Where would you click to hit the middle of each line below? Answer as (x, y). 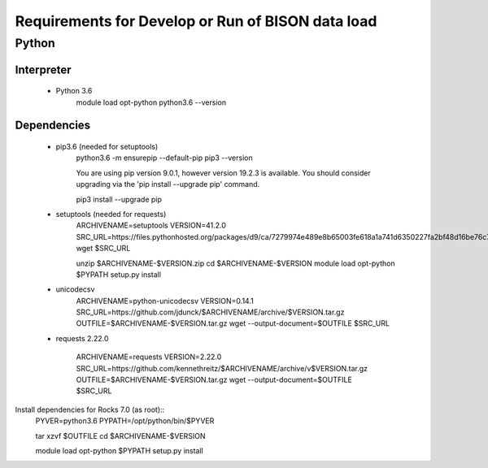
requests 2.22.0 (82, 338)
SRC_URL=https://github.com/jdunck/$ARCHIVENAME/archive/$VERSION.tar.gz (210, 312)
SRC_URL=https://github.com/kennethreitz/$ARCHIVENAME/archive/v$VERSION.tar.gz (222, 368)
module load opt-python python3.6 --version (151, 102)
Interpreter (44, 69)
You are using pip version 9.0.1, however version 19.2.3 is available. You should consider (223, 173)
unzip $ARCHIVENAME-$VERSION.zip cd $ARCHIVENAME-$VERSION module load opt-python (235, 263)
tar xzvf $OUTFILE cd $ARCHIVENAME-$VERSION (121, 435)
